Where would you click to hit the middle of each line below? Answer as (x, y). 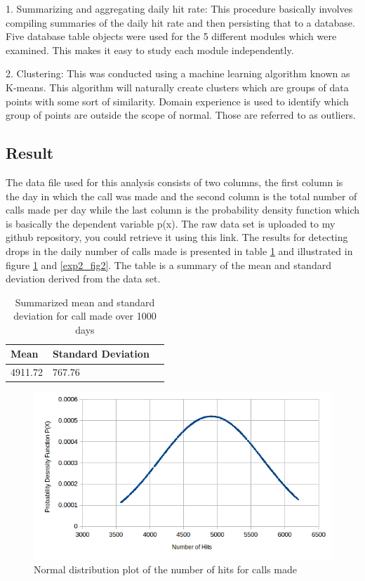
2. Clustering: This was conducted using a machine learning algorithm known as (178, 73)
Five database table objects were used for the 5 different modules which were (171, 36)
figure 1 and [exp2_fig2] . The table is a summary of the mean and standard (168, 265)
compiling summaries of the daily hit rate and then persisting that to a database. (180, 22)
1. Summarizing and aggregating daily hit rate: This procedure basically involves (179, 8)
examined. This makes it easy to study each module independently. (150, 50)
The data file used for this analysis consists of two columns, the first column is (174, 182)
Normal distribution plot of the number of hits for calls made (165, 569)
